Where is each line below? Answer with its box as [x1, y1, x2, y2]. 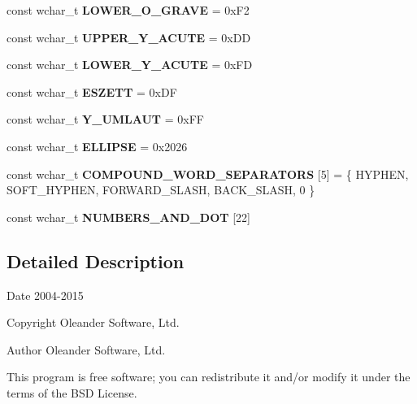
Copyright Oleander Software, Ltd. [7, 314, 180, 331]
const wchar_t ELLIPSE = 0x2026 [7, 137, 188, 154]
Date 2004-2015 [7, 286, 84, 303]
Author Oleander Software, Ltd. [7, 341, 166, 358]
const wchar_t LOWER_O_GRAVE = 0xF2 [7, 2, 250, 18]
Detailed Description [7, 248, 185, 273]
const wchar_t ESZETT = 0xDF [7, 83, 177, 100]
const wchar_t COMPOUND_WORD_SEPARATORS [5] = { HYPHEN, [7, 165, 409, 182]
